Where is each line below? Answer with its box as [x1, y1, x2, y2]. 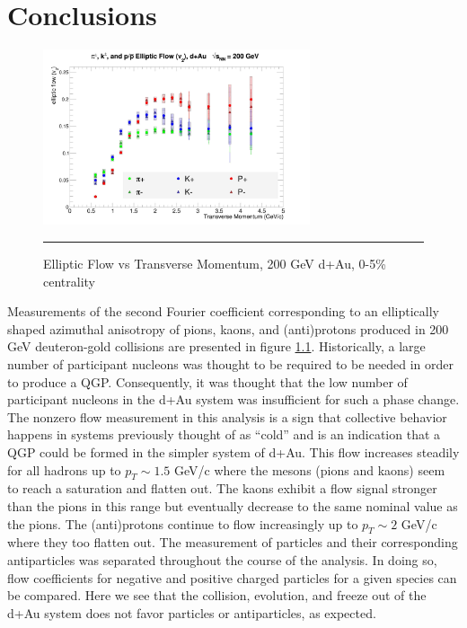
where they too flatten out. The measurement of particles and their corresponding [7, 533, 458, 552]
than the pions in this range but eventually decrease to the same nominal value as [7, 496, 458, 515]
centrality [43, 271, 95, 290]
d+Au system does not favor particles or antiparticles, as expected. [7, 603, 376, 622]
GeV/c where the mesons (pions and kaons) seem [173, 460, 445, 479]
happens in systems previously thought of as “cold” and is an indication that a [7, 425, 441, 444]
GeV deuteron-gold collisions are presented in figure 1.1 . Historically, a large [7, 337, 426, 356]
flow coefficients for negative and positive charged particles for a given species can [7, 568, 457, 587]
